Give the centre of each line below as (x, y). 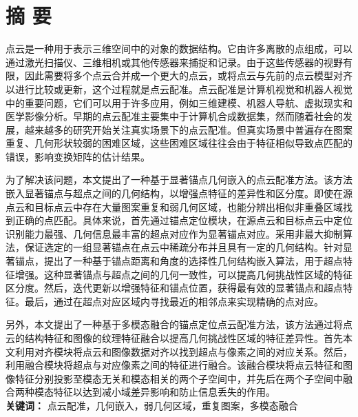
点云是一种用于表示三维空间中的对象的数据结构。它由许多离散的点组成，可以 (179, 49)
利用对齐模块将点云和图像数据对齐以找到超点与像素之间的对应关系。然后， (183, 351)
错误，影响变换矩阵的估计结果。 (78, 156)
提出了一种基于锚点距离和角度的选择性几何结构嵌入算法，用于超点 (193, 261)
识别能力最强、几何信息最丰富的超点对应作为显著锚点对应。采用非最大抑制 (174, 233)
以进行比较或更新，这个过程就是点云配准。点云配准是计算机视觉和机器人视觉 (179, 89)
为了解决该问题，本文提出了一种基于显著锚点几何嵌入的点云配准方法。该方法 (179, 180)
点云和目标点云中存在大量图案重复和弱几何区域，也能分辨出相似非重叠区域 (174, 206)
